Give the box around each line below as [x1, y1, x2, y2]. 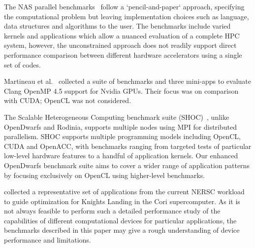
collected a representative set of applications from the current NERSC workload [4, 186, 245, 197]
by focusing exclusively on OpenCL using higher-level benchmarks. [4, 170, 205, 180]
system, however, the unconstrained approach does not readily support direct [4, 40, 237, 50]
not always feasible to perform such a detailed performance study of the [4, 206, 221, 216]
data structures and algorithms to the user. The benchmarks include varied [4, 21, 231, 31]
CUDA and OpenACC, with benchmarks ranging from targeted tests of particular [4, 141, 252, 151]
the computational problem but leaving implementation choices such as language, [4, 11, 249, 21]
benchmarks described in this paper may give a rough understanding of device [4, 225, 240, 235]
